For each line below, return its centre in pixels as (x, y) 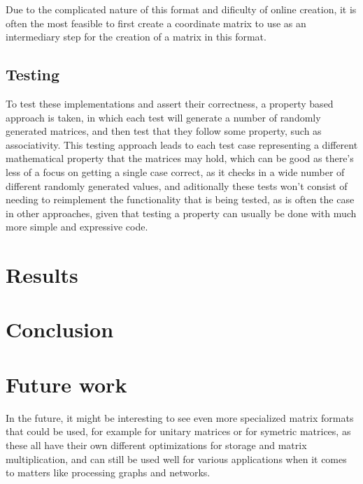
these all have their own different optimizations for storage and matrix (156, 445)
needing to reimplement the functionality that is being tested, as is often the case (180, 199)
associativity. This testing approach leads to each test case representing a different (182, 144)
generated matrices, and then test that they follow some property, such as (164, 131)
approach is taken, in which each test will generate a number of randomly (163, 117)
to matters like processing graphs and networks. (108, 472)
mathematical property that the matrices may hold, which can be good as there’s (180, 158)
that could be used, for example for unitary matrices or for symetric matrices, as (178, 431)
